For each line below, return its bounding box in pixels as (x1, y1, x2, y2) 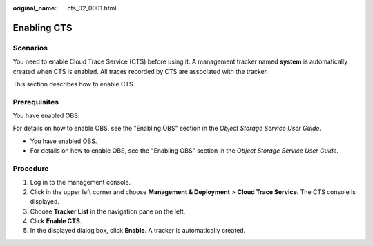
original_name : (12, 4, 57, 12)
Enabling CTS (12, 21, 73, 34)
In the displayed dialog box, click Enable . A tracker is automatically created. (30, 227, 246, 235)
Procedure (12, 164, 49, 173)
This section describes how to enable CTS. (12, 79, 135, 88)
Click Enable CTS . (30, 216, 82, 225)
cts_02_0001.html (67, 4, 117, 12)
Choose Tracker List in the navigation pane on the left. (30, 207, 186, 216)
